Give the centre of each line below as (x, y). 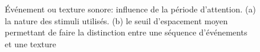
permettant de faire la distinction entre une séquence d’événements (126, 32)
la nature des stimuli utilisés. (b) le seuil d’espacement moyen (116, 20)
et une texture (31, 43)
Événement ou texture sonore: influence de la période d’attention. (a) (130, 9)
